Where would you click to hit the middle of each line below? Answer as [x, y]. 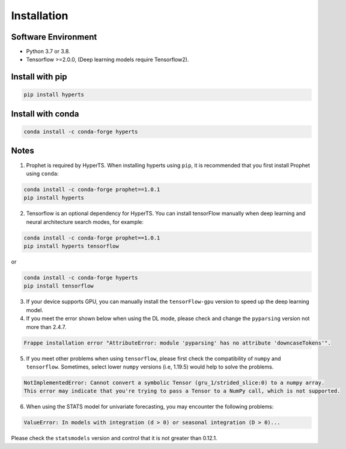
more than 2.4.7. [46, 327]
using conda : [43, 173]
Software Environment [54, 37]
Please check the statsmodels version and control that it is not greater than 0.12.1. [114, 438]
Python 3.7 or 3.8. [48, 52]
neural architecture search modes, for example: [85, 221]
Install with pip [39, 77]
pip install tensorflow [59, 286]
